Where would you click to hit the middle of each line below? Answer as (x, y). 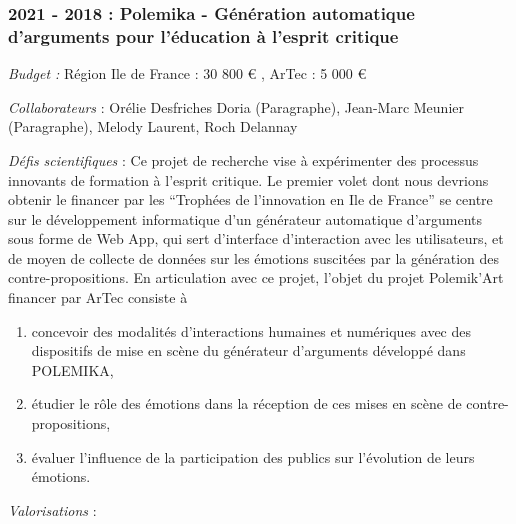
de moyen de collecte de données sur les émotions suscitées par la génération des (254, 257)
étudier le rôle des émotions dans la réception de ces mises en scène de (246, 403)
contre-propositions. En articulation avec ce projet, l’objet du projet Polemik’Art (256, 277)
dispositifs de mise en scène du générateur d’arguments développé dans (248, 350)
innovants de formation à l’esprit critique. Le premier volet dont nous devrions (248, 179)
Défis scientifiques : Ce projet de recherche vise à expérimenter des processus (243, 159)
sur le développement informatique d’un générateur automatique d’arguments (245, 218)
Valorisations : (52, 509)
